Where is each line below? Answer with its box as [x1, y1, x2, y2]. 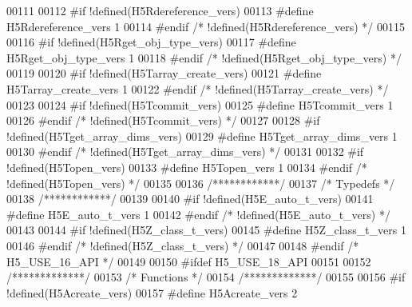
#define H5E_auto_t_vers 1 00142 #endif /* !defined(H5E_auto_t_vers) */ [6, 205, 390, 222]
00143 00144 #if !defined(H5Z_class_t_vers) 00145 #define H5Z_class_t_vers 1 [6, 221, 407, 238]
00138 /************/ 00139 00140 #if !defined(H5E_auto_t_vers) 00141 [6, 190, 374, 207]
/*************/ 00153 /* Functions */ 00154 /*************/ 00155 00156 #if [6, 269, 406, 285]
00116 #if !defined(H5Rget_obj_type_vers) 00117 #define [6, 34, 296, 50]
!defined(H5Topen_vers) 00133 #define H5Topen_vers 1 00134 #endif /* [6, 158, 367, 175]
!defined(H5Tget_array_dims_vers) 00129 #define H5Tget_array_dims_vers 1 [6, 127, 398, 144]
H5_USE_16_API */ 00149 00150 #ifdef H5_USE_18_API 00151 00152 [6, 253, 371, 269]
